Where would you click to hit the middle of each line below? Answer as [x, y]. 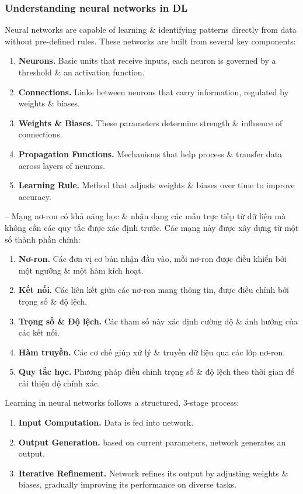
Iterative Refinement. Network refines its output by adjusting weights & [153, 473]
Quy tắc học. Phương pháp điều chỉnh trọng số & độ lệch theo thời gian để [156, 372]
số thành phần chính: [43, 239]
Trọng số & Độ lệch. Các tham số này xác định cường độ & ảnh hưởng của [158, 321]
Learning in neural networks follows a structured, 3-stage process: [122, 403]
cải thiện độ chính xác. [59, 383]
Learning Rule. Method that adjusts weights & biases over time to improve [156, 185]
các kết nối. [39, 332]
